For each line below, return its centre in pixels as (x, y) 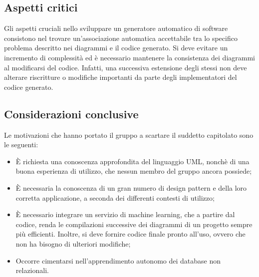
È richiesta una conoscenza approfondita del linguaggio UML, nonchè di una (132, 161)
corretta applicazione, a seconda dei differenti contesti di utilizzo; (115, 197)
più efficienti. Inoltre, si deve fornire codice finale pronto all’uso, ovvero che (130, 234)
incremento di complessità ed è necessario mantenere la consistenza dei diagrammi (129, 57)
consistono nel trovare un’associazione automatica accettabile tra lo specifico (121, 38)
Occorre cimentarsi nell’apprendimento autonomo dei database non (118, 260)
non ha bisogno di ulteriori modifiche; (73, 243)
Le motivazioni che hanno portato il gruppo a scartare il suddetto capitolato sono (129, 135)
